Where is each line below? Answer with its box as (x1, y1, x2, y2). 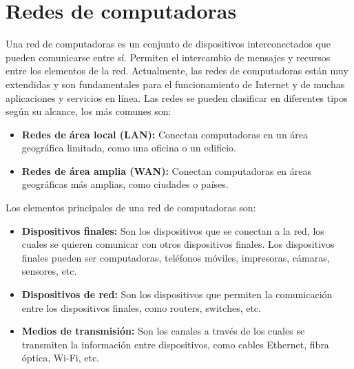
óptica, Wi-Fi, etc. (21, 350, 99, 365)
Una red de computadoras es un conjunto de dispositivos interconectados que (6, 36, 331, 51)
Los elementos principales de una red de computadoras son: (6, 200, 256, 215)
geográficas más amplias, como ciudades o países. (21, 177, 229, 191)
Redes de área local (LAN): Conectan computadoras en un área (21, 127, 309, 141)
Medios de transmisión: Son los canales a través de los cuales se (21, 324, 305, 338)
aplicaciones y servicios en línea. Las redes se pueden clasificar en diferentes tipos (6, 90, 348, 105)
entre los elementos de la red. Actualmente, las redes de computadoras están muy (6, 63, 348, 78)
